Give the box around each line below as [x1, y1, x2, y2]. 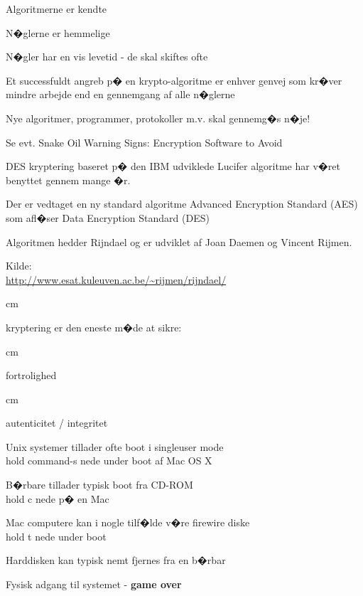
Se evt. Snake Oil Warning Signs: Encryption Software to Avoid [6, 134, 283, 149]
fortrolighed [6, 368, 57, 383]
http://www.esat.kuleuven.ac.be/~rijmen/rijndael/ [6, 272, 227, 287]
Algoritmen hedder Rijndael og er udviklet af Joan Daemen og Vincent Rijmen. [6, 234, 352, 249]
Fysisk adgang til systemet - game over [6, 577, 182, 592]
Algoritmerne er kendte [6, 1, 107, 16]
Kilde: [6, 258, 32, 273]
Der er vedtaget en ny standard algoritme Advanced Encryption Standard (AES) [6, 196, 358, 211]
